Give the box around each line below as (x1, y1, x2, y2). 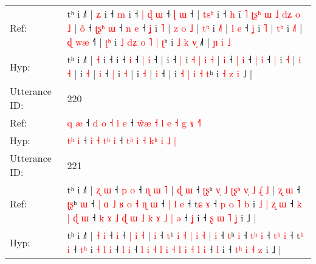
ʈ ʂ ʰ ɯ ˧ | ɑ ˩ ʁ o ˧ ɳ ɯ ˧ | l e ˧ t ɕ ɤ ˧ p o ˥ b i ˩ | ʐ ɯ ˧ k (67, 196, 302, 210)
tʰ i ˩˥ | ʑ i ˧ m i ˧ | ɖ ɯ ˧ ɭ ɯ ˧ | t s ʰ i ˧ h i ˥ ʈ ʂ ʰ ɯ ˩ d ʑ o (67, 7, 301, 21)
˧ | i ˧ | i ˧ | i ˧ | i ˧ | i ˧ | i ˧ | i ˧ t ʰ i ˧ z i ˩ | (67, 66, 253, 80)
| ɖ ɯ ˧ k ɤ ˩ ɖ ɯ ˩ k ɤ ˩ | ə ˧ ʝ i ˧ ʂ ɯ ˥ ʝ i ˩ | (67, 210, 256, 224)
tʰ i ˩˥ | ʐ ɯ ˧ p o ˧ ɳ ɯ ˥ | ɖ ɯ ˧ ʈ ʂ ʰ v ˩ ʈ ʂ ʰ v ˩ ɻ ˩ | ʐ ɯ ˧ (67, 182, 300, 196)
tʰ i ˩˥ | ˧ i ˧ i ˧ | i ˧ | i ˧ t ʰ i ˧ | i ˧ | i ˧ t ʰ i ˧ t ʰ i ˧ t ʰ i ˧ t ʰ (67, 228, 304, 242)
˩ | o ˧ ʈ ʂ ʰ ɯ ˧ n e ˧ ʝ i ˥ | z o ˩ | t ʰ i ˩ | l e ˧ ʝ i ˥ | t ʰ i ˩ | (67, 21, 303, 35)
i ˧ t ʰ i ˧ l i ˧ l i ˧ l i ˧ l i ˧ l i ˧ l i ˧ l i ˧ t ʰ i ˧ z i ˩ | (67, 242, 281, 256)
